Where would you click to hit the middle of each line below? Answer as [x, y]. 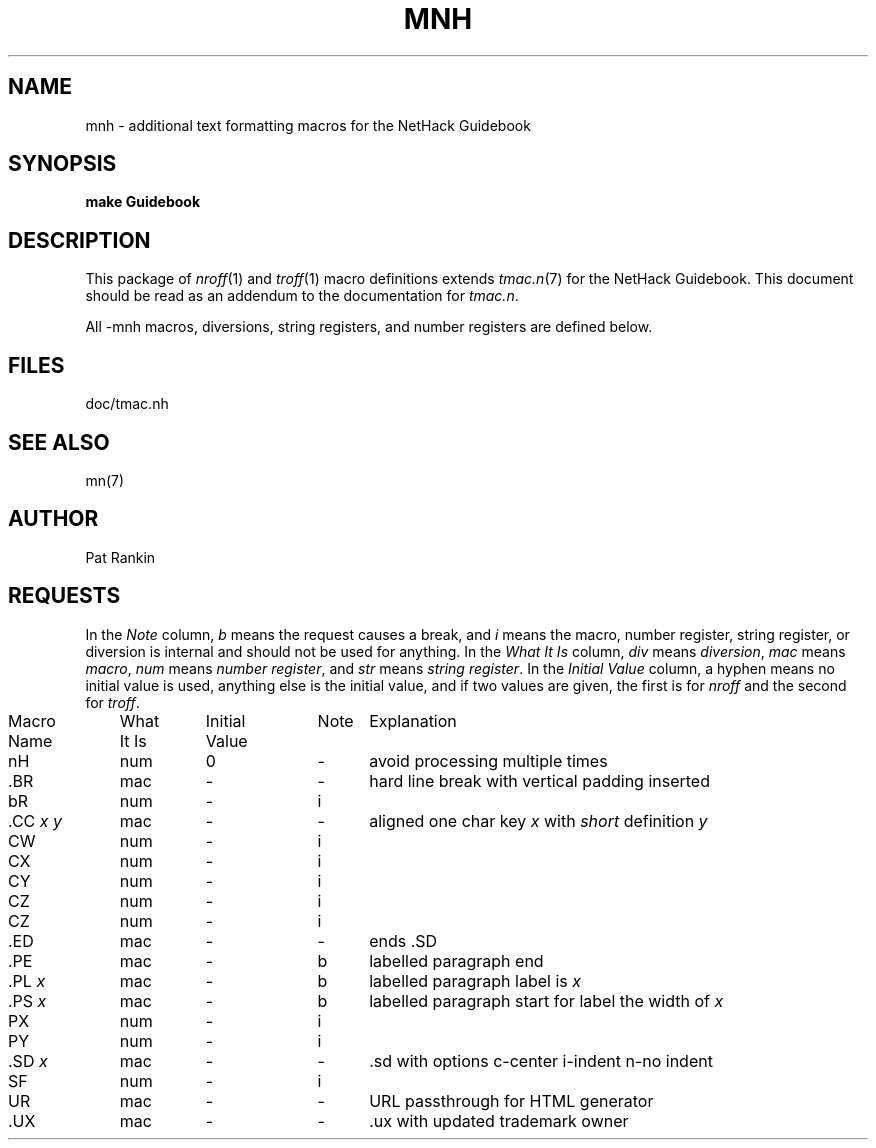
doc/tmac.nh [127, 404]
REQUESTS [64, 596]
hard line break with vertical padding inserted [539, 780]
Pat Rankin [120, 557]
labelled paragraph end [456, 960]
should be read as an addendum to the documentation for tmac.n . [302, 296]
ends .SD [403, 940]
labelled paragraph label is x [475, 980]
